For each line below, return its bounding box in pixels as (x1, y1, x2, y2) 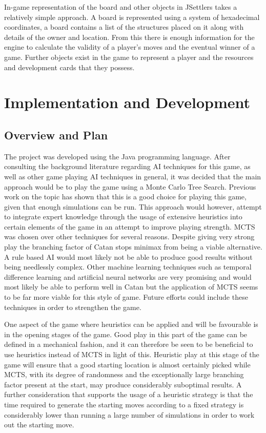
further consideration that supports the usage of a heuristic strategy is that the (4, 389, 253, 400)
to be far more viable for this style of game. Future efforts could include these (4, 292, 248, 302)
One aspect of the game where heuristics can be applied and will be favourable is (4, 319, 258, 329)
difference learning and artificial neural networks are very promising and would (4, 271, 252, 282)
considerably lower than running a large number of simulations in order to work (4, 409, 255, 420)
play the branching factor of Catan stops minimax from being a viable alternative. (4, 241, 262, 252)
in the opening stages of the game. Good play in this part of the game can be (4, 328, 248, 339)
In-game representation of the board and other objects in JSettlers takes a (4, 2, 237, 12)
